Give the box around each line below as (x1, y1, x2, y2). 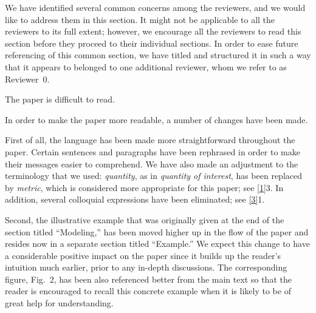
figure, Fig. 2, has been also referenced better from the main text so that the (5, 272, 292, 285)
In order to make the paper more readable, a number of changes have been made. (5, 113, 308, 126)
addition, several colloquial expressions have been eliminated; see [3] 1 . (5, 193, 265, 206)
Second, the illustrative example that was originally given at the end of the (5, 213, 284, 226)
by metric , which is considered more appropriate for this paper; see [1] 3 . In (5, 181, 284, 194)
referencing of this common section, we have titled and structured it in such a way (5, 49, 311, 61)
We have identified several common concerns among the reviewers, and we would (5, 1, 306, 13)
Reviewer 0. (5, 72, 50, 85)
